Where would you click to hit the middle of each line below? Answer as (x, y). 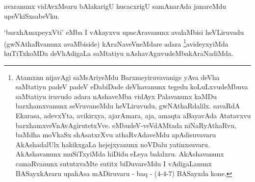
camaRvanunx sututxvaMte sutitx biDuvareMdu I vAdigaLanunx (114, 163)
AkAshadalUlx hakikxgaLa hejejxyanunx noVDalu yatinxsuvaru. (113, 144)
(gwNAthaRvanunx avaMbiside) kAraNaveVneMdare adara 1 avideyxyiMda (116, 43)
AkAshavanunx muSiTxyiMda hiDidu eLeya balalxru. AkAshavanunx (120, 154)
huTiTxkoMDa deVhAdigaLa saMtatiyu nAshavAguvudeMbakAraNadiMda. (119, 53)
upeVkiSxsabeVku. (32, 15)
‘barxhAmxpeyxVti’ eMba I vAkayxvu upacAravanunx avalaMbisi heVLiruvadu (124, 32)
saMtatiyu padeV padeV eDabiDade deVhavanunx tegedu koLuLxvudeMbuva (132, 87)
